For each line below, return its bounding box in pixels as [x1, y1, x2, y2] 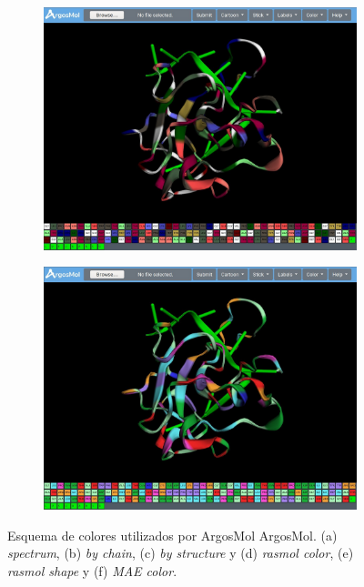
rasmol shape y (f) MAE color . [7, 561, 177, 580]
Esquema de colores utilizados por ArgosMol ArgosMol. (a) [7, 525, 338, 544]
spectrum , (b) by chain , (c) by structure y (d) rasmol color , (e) [7, 543, 354, 562]
